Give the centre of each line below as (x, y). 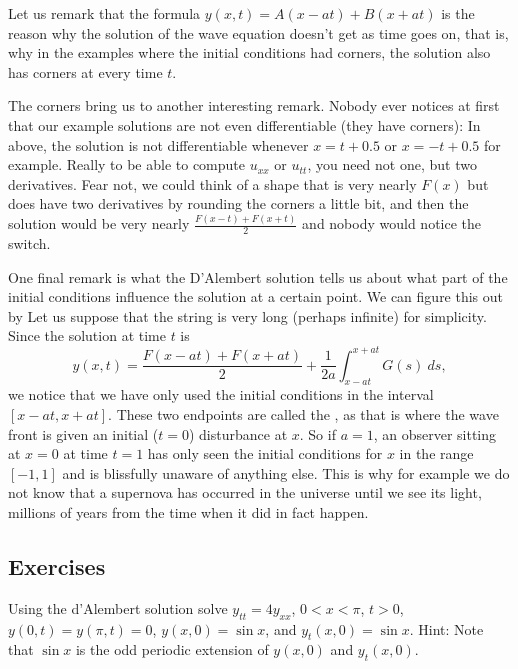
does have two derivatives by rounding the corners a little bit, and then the (238, 203)
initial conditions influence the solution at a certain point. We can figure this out (256, 296)
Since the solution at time (87, 335)
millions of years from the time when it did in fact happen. (188, 511)
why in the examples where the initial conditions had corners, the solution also (249, 52)
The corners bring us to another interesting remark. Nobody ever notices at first (254, 105)
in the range (436, 453)
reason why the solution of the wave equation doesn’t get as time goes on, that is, (258, 32)
